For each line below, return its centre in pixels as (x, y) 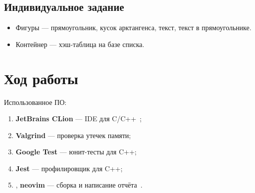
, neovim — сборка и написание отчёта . (79, 185)
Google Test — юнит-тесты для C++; (76, 152)
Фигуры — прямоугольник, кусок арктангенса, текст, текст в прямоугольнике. (133, 27)
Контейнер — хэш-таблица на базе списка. (80, 44)
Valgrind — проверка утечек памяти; (73, 135)
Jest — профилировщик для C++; (69, 168)
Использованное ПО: (35, 102)
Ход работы (41, 78)
